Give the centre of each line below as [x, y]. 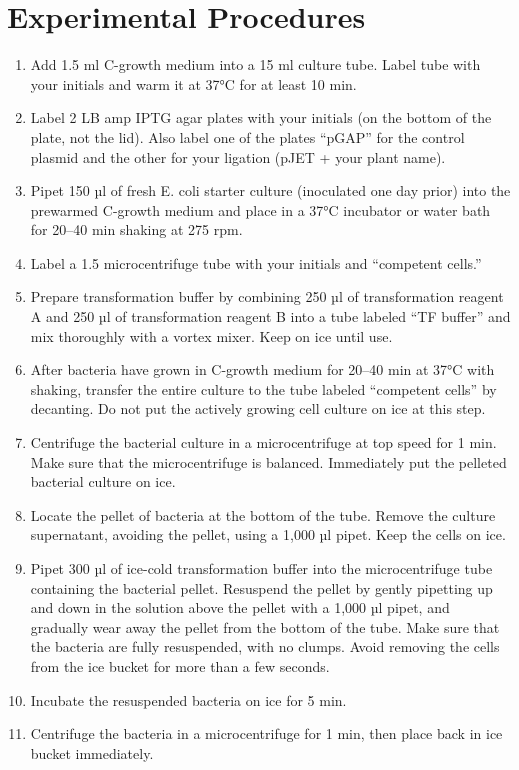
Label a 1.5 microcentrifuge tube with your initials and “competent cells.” [256, 262]
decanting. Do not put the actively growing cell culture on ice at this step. [258, 408]
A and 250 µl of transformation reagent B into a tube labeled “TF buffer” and [270, 316]
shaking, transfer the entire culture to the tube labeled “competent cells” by [263, 388]
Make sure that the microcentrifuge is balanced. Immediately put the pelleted [268, 461]
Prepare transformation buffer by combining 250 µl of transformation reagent [267, 296]
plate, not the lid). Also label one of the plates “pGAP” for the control [247, 136]
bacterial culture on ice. [103, 481]
